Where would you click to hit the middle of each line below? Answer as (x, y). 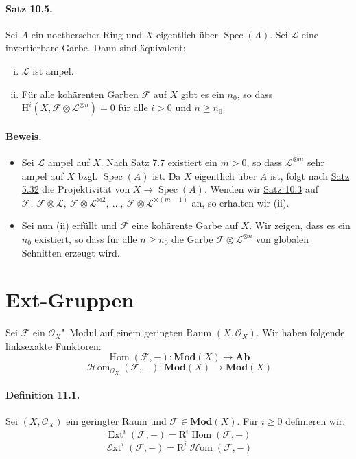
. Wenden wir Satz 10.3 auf (261, 189)
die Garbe (192, 238)
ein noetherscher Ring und (87, 34)
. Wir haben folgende (300, 332)
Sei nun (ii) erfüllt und (69, 225)
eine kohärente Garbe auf (185, 225)
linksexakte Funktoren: (54, 345)
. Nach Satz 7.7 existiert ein (159, 162)
